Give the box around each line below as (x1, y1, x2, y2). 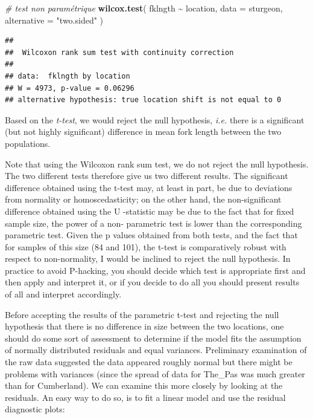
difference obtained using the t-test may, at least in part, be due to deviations (5, 181, 292, 193)
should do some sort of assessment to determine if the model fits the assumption (5, 331, 302, 344)
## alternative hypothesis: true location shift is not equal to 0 (5, 96, 282, 105)
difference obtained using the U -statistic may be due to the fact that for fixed (5, 204, 294, 217)
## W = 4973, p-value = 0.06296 (5, 83, 134, 93)
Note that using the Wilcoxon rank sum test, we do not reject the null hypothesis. (5, 157, 309, 170)
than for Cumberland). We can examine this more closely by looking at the (5, 379, 283, 392)
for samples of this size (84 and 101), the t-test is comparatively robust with (5, 240, 286, 253)
